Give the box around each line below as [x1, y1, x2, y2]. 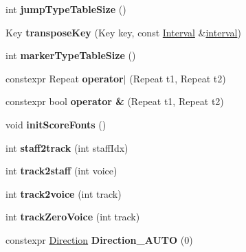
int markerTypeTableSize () [5, 48, 136, 62]
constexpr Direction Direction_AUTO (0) [5, 232, 193, 247]
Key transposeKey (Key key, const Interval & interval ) [5, 25, 241, 39]
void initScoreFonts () [5, 117, 107, 131]
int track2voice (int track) [5, 186, 122, 201]
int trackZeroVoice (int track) [5, 209, 140, 224]
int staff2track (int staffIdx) [5, 140, 128, 154]
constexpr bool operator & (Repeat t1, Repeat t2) [5, 94, 224, 108]
